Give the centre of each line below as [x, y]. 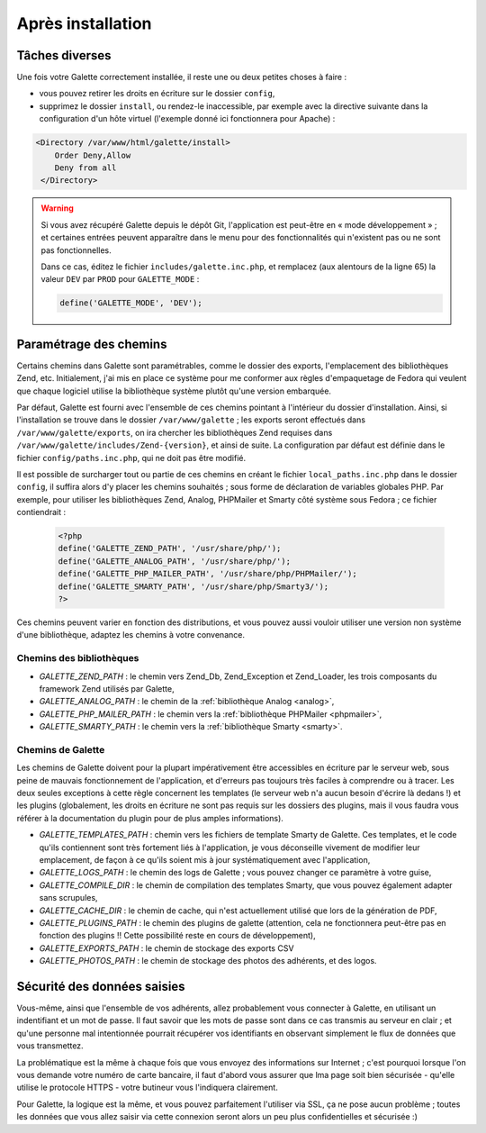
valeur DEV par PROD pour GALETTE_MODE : [120, 279]
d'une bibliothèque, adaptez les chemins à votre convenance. [130, 635]
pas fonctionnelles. [76, 250]
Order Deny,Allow [93, 155]
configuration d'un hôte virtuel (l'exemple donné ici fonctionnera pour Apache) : [187, 119]
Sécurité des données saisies [101, 986]
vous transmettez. [50, 1046]
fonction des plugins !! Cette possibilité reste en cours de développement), [177, 936]
